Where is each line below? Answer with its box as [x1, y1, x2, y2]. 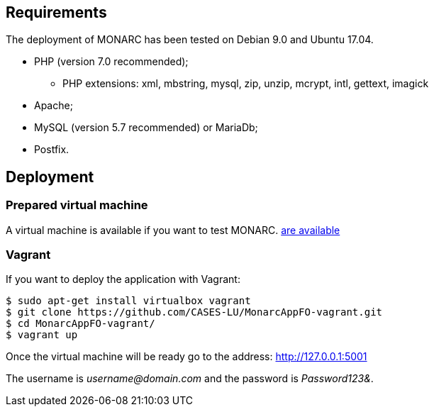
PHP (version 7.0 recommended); [34, 55, 189, 68]
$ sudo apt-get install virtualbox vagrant [6, 295, 251, 307]
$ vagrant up [6, 329, 78, 341]
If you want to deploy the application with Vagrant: [6, 273, 240, 286]
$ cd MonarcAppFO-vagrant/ [6, 318, 155, 330]
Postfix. [34, 143, 69, 156]
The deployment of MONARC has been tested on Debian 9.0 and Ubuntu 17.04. [6, 33, 374, 46]
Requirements [6, 4, 107, 21]
